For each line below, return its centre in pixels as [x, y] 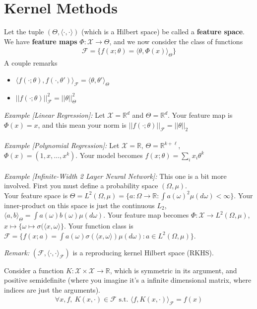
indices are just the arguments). [52, 289]
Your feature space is [36, 195]
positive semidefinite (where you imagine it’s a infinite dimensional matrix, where [128, 280]
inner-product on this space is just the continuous [79, 205]
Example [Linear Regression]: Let [55, 115]
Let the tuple [24, 32]
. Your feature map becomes [146, 215]
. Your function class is [98, 226]
